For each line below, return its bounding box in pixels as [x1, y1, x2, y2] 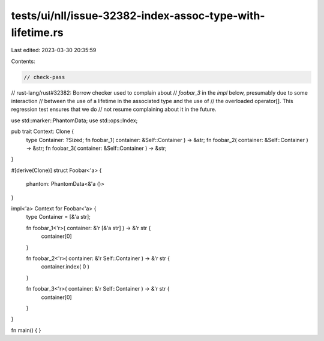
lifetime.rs [11, 26, 64, 39]
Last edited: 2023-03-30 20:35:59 [11, 47, 97, 54]
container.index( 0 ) [41, 263, 90, 270]
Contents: [11, 58, 35, 65]
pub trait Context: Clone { [11, 128, 74, 135]
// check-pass [23, 74, 65, 80]
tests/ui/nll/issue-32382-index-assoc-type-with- [11, 9, 265, 22]
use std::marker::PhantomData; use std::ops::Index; [11, 117, 138, 124]
